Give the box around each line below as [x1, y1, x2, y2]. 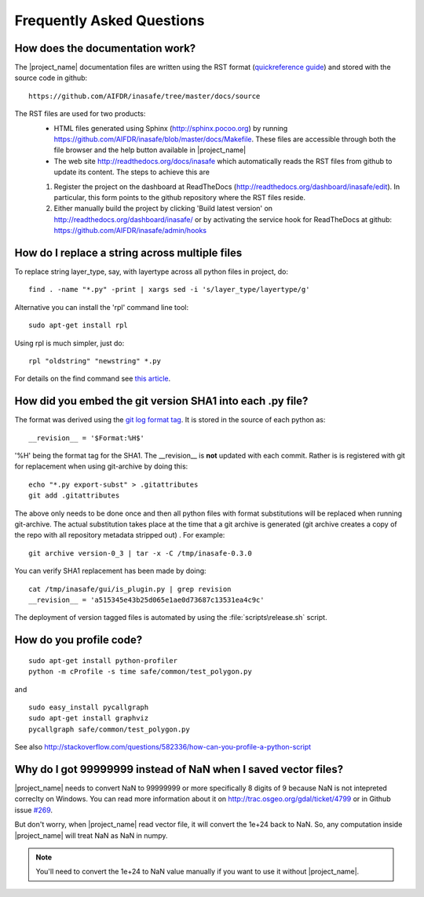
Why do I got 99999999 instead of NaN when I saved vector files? [14, 762, 344, 776]
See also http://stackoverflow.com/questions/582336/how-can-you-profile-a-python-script [14, 742, 312, 752]
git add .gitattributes [28, 491, 120, 500]
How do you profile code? [14, 633, 143, 647]
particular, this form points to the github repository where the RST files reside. [53, 192, 306, 202]
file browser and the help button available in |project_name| [53, 145, 247, 155]
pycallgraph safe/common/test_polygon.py [28, 724, 190, 734]
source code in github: [14, 73, 88, 82]
